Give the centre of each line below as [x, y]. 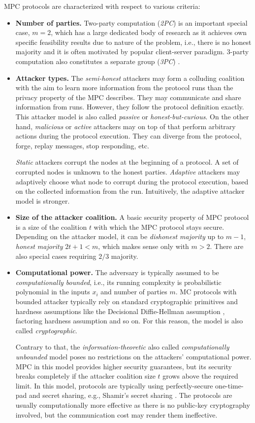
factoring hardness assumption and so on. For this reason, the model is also [129, 321]
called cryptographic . [46, 330]
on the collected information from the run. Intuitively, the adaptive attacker [130, 191]
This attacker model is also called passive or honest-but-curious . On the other [132, 116]
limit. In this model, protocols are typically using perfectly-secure [114, 385]
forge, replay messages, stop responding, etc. [82, 145]
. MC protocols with [206, 292]
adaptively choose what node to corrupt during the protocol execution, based [132, 181]
